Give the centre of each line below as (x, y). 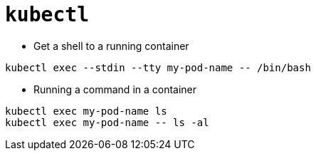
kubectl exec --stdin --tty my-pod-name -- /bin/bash (158, 67)
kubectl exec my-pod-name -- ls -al (107, 122)
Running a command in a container (115, 89)
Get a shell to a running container (111, 46)
